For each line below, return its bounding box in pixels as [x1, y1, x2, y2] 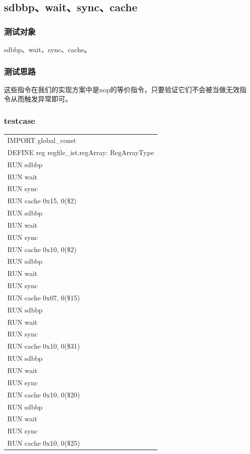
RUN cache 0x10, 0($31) [7, 341, 80, 351]
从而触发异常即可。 [10, 94, 72, 104]
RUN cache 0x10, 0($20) [7, 389, 80, 399]
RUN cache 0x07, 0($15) [7, 292, 80, 302]
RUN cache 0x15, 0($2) [7, 196, 77, 206]
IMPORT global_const [7, 135, 76, 145]
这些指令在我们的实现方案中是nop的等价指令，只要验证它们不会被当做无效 [4, 84, 240, 94]
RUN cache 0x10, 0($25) [7, 438, 80, 448]
